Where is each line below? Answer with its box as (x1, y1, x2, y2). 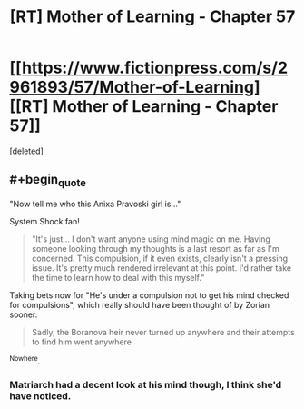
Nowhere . (9, 354, 41, 366)
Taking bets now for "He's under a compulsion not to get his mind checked (9, 289, 289, 301)
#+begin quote (9, 172, 86, 190)
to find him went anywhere (31, 336, 132, 347)
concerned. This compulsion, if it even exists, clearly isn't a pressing (31, 253, 289, 264)
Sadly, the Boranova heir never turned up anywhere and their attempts (31, 326, 295, 337)
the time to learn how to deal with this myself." (31, 272, 205, 283)
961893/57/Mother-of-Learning (9, 77, 255, 97)
